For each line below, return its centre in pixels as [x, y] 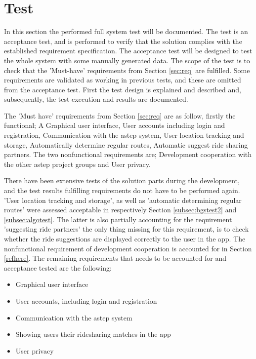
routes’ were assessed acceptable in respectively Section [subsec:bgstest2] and [120, 210]
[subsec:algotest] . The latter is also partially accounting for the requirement [118, 219]
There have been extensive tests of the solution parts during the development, [122, 180]
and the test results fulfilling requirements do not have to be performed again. [122, 190]
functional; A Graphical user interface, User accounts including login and [114, 125]
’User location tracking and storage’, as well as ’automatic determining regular [123, 200]
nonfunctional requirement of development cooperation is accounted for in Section [128, 248]
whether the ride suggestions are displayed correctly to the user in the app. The [125, 239]
